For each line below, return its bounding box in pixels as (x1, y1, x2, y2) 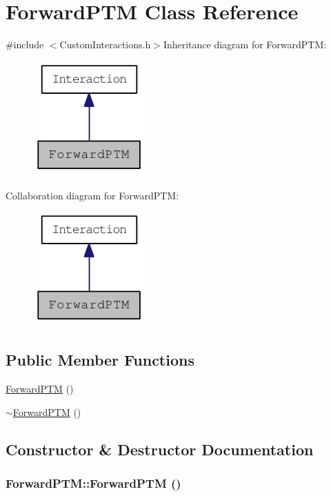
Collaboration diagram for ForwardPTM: (6, 188, 179, 202)
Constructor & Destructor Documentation (6, 438, 314, 459)
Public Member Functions (6, 349, 194, 370)
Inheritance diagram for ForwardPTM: (163, 37, 327, 52)
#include (6, 37, 44, 52)
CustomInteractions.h (59, 37, 151, 52)
